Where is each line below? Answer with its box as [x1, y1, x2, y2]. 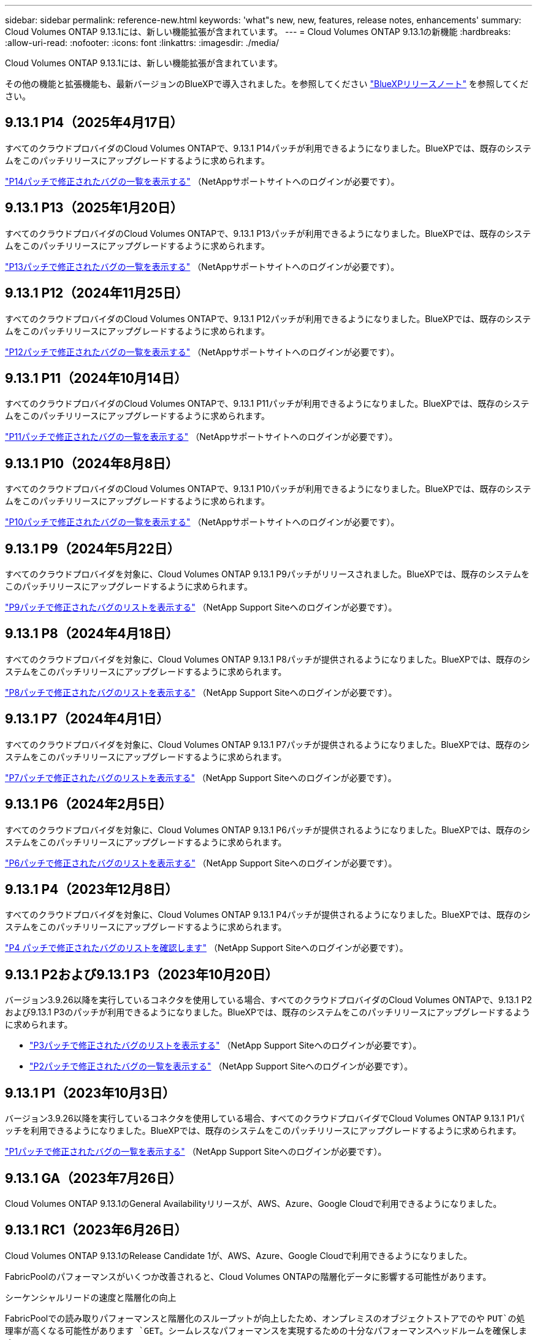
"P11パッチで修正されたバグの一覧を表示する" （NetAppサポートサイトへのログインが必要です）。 [5, 431, 398, 442]
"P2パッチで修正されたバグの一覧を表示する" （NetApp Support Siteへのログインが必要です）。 [29, 1061, 413, 1072]
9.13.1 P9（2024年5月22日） [5, 541, 180, 556]
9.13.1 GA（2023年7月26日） [5, 1170, 182, 1186]
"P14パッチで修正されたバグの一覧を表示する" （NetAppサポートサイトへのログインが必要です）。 [5, 175, 400, 187]
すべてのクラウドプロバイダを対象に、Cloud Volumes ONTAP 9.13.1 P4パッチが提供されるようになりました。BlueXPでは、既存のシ [5, 909, 531, 920]
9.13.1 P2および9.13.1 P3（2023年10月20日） [5, 966, 278, 982]
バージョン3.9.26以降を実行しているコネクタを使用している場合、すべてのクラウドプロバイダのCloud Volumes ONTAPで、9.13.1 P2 [5, 995, 532, 1006]
